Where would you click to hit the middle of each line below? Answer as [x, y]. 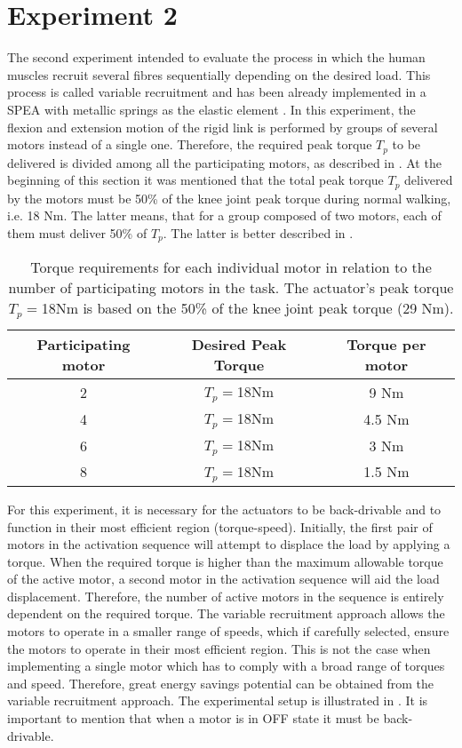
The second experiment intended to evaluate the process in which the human [216, 57]
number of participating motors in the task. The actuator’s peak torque [231, 288]
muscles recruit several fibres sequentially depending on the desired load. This [219, 74]
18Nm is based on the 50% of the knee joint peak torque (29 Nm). [247, 308]
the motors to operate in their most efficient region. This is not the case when [219, 648]
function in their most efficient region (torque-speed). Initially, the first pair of [220, 526]
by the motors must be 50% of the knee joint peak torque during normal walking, [229, 198]
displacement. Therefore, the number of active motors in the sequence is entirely [226, 596]
